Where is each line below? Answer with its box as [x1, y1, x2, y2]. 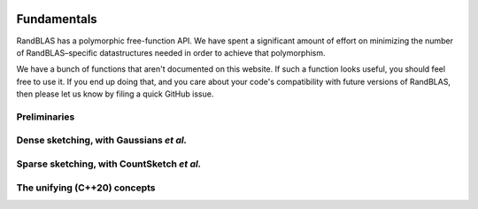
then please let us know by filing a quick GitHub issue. [16, 89, 214, 99]
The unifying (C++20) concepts [16, 182, 156, 194]
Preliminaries [16, 111, 75, 123]
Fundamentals [16, 12, 97, 27]
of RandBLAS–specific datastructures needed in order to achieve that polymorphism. [16, 47, 327, 58]
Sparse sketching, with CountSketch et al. [16, 158, 202, 170]
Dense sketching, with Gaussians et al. [16, 134, 188, 146]
